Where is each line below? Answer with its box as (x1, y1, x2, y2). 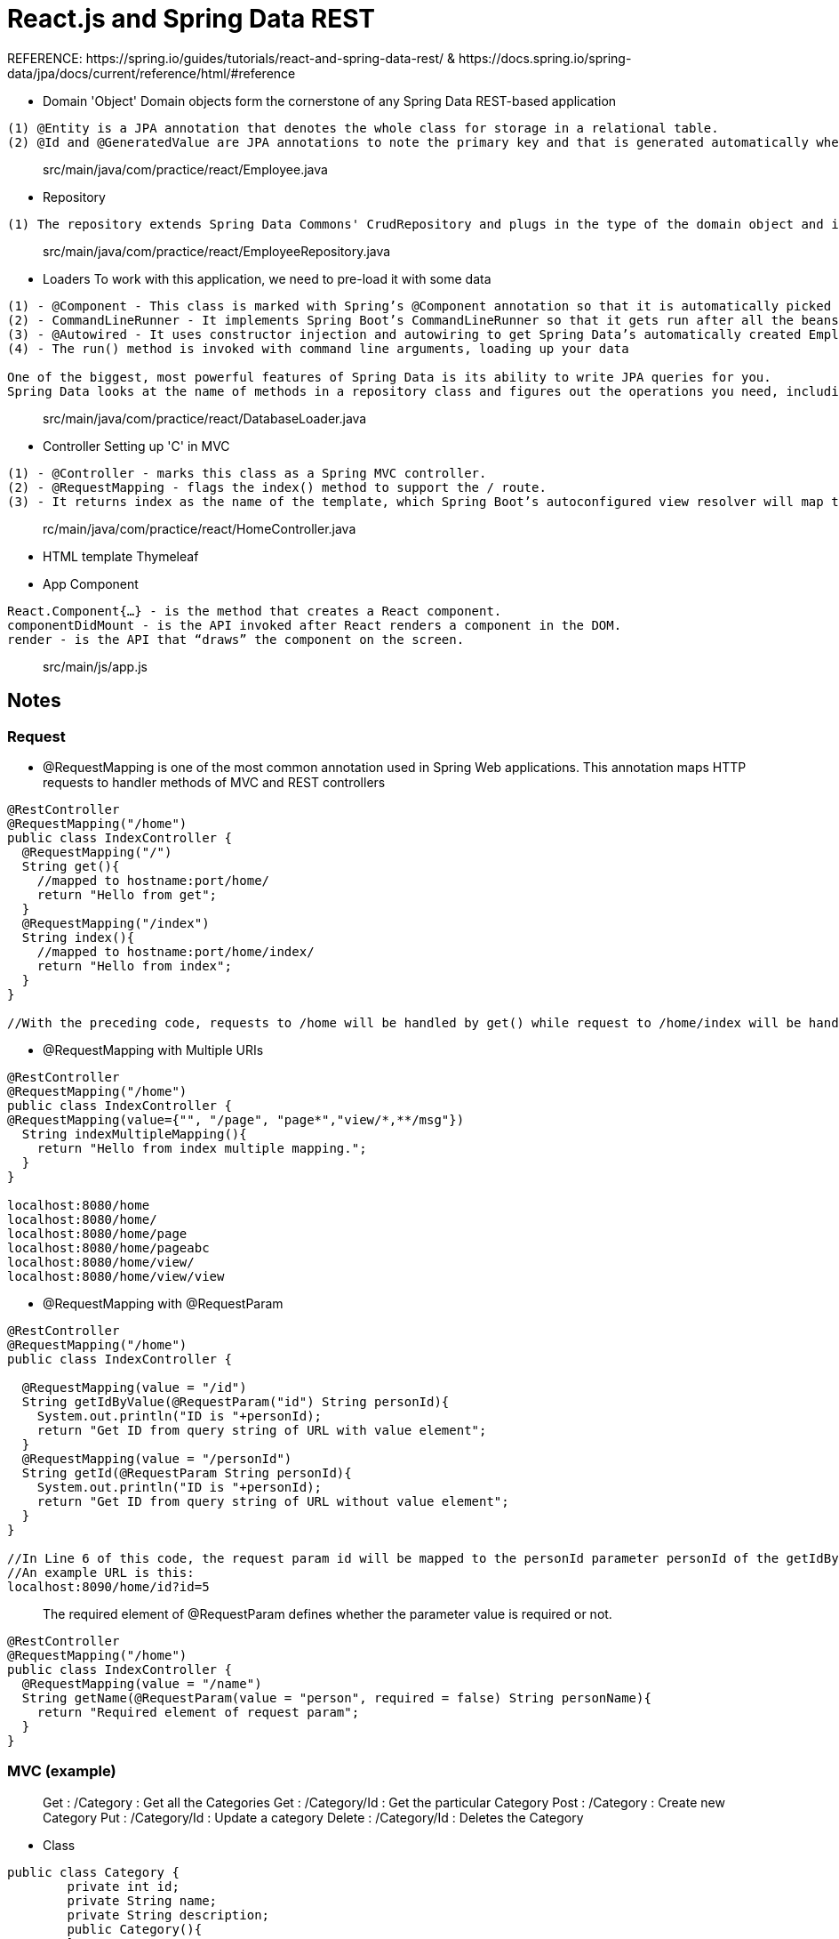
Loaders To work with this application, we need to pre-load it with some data (43, 270, 491, 286)
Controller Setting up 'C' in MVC (43, 438, 230, 454)
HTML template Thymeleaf (43, 548, 199, 564)
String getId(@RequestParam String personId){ (21, 1465, 352, 1480)
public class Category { (7, 1864, 180, 1879)
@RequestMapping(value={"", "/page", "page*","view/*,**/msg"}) (7, 1112, 465, 1127)
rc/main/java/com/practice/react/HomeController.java (43, 520, 356, 536)
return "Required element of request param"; (36, 1704, 360, 1719)
